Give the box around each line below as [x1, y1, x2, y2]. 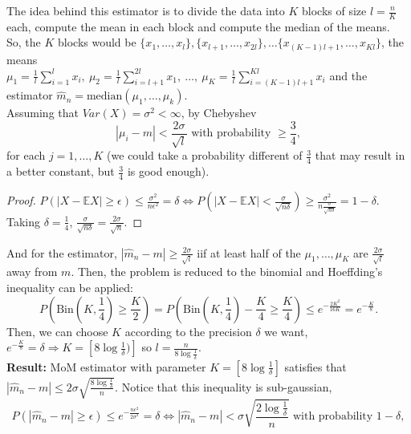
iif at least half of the [197, 244, 301, 261]
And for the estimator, [6, 244, 117, 261]
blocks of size [302, 2, 367, 18]
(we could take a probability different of [107, 147, 303, 164]
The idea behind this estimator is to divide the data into [6, 2, 285, 18]
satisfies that [284, 358, 347, 375]
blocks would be [58, 34, 136, 51]
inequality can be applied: [6, 278, 133, 295]
